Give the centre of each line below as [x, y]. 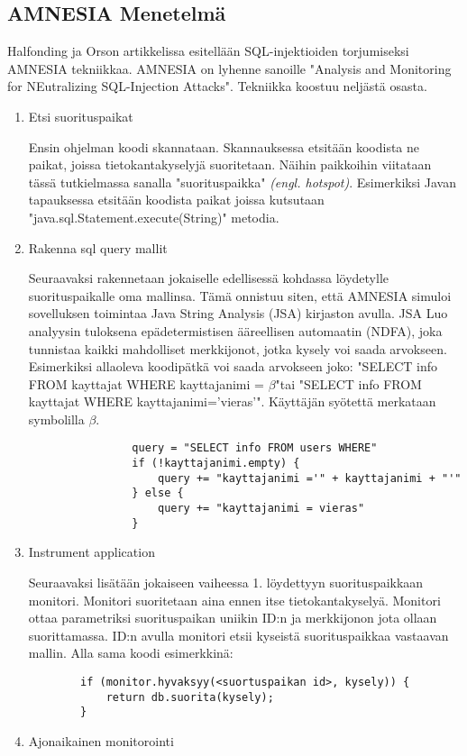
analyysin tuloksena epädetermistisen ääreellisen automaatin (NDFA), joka [235, 330]
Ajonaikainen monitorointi [101, 740]
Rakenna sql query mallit [98, 247]
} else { [158, 493]
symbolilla [56, 419]
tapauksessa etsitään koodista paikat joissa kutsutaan [176, 200]
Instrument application [92, 552]
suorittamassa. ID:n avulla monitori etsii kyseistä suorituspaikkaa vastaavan [238, 635]
